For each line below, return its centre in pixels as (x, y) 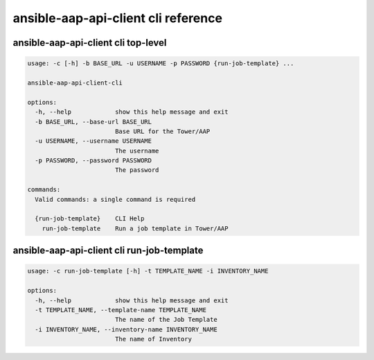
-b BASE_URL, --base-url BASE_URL (93, 122)
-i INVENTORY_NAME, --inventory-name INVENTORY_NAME (126, 329)
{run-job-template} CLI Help (90, 219)
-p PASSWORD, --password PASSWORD (93, 161)
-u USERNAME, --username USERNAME (93, 141)
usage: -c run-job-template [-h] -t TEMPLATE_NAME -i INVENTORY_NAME (148, 271)
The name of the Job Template (166, 320)
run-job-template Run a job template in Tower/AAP (135, 228)
